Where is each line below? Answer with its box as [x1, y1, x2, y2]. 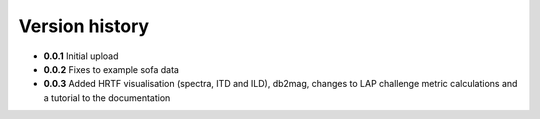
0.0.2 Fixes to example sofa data [43, 63, 180, 75]
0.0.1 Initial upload [43, 50, 119, 62]
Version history [18, 15, 150, 37]
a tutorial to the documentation [43, 91, 171, 104]
